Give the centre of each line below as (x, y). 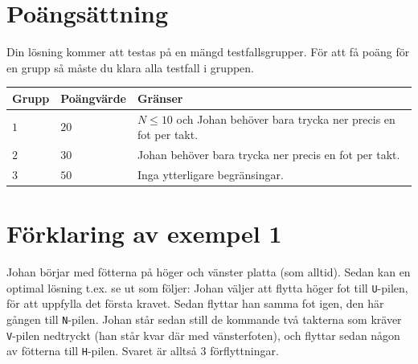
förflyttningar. (244, 351)
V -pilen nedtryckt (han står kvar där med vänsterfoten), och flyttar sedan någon (203, 335)
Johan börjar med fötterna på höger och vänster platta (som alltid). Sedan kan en (209, 272)
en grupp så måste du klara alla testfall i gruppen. (130, 67)
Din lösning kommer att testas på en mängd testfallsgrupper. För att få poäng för (208, 52)
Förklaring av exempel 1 (144, 233)
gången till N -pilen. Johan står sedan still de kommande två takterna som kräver (204, 319)
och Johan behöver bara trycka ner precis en (286, 119)
